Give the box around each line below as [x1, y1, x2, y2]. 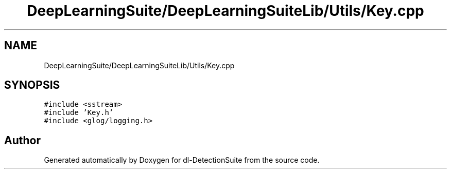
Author [4, 133, 41, 147]
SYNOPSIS [4, 79, 60, 92]
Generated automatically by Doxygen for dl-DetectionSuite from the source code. [44, 156, 320, 165]
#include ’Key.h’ [44, 108, 114, 117]
